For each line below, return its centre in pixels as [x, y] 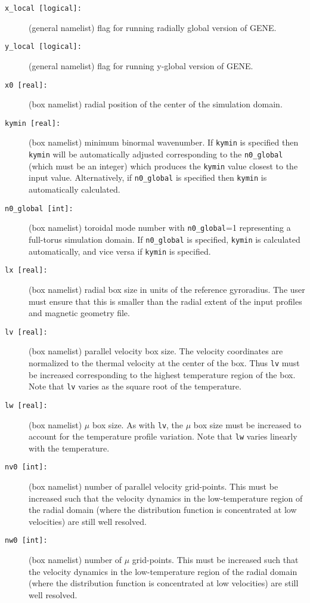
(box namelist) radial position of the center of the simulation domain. [156, 104]
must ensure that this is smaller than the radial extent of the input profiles [165, 301]
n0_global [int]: [39, 208]
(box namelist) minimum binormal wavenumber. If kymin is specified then [164, 142]
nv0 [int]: [26, 467]
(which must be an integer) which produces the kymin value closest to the [163, 166]
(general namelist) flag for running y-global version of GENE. [141, 65]
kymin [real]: [33, 123]
